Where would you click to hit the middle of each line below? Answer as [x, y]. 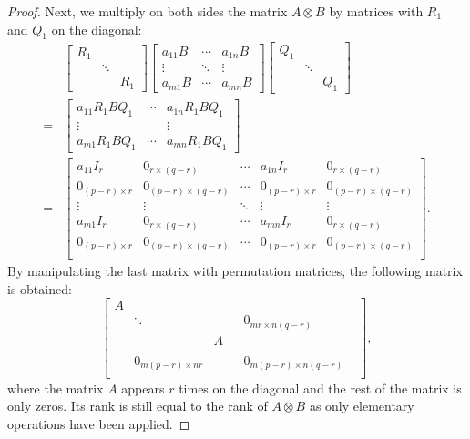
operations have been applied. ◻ [99, 423]
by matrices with [376, 11]
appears [143, 388]
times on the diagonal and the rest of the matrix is [320, 388]
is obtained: [40, 288]
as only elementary [362, 406]
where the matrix [56, 388]
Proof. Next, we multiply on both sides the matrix [148, 11]
